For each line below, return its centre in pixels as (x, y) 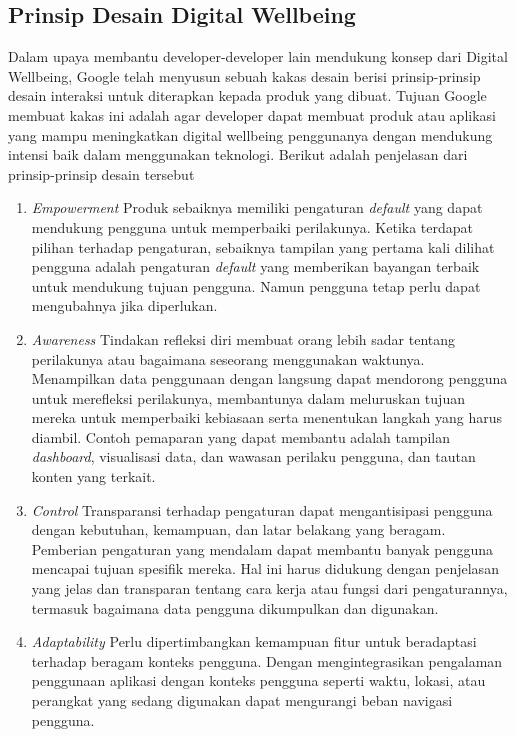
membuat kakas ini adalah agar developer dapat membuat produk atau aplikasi (252, 114)
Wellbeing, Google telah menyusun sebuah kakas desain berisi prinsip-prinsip (244, 75)
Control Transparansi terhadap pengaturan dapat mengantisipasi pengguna (262, 509)
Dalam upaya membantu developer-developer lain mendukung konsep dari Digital (258, 56)
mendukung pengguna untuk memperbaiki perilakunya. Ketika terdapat (252, 226)
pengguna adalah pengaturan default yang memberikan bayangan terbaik (255, 266)
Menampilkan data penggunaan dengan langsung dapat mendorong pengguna (269, 378)
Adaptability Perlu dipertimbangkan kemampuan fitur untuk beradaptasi (254, 641)
